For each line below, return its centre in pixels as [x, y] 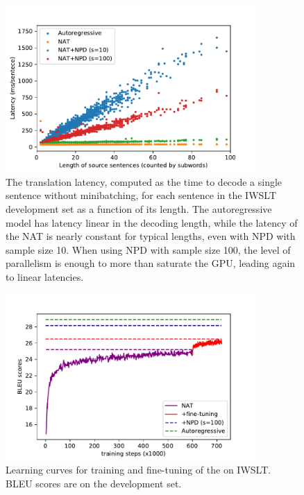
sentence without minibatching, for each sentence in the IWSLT [141, 195]
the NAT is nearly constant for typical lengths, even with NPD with [151, 236]
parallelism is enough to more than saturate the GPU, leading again [151, 263]
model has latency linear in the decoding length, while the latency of [152, 222]
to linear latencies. [45, 277]
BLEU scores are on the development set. [94, 484]
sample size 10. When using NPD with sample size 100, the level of [148, 249]
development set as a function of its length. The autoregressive [139, 209]
